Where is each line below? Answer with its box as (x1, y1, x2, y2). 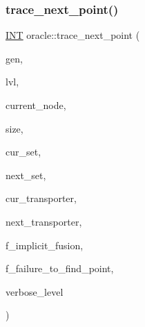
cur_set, (6, 144, 41, 159)
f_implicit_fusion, (6, 237, 84, 252)
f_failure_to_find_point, (6, 261, 114, 276)
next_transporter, (6, 214, 82, 228)
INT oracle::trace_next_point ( (6, 28, 140, 42)
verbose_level (6, 284, 64, 299)
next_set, (6, 167, 46, 182)
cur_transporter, (6, 191, 77, 206)
